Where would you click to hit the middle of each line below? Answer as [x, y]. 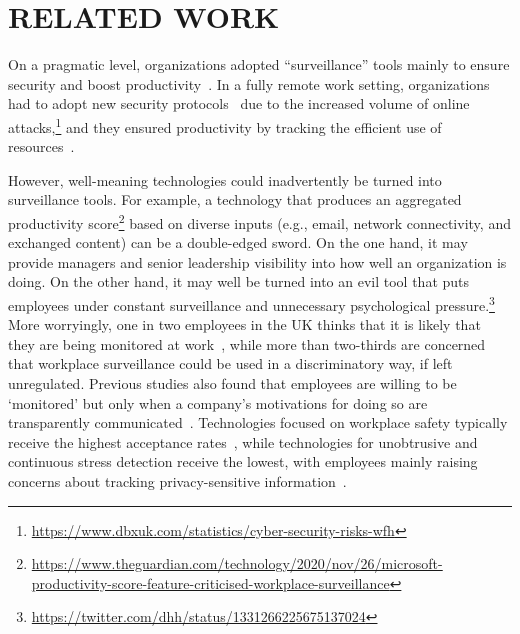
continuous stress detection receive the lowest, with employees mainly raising [243, 461]
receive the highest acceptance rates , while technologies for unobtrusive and [243, 441]
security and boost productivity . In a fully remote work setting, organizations [249, 83]
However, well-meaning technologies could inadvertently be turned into [225, 179]
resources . [41, 146]
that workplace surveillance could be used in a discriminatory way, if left [230, 363]
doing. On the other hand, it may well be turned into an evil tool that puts [239, 281]
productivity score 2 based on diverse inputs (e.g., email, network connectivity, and [259, 221]
